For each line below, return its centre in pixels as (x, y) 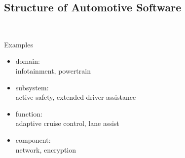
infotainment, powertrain (53, 70)
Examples (18, 44)
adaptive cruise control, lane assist (67, 123)
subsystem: (32, 87)
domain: (28, 61)
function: (29, 113)
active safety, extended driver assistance (76, 97)
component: (33, 139)
